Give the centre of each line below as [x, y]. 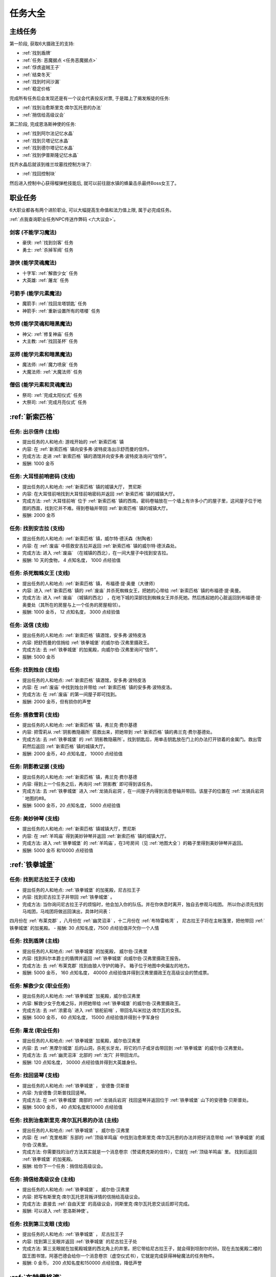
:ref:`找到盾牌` [37, 53]
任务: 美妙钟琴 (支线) [34, 819]
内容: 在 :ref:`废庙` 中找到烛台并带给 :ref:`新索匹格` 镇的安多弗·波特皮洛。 [98, 688]
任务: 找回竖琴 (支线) [34, 1075]
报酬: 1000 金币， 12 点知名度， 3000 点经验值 [71, 612]
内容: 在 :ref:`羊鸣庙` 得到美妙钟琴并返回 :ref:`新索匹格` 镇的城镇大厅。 [96, 836]
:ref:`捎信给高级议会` [44, 114]
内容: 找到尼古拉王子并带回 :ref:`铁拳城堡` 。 [68, 897]
